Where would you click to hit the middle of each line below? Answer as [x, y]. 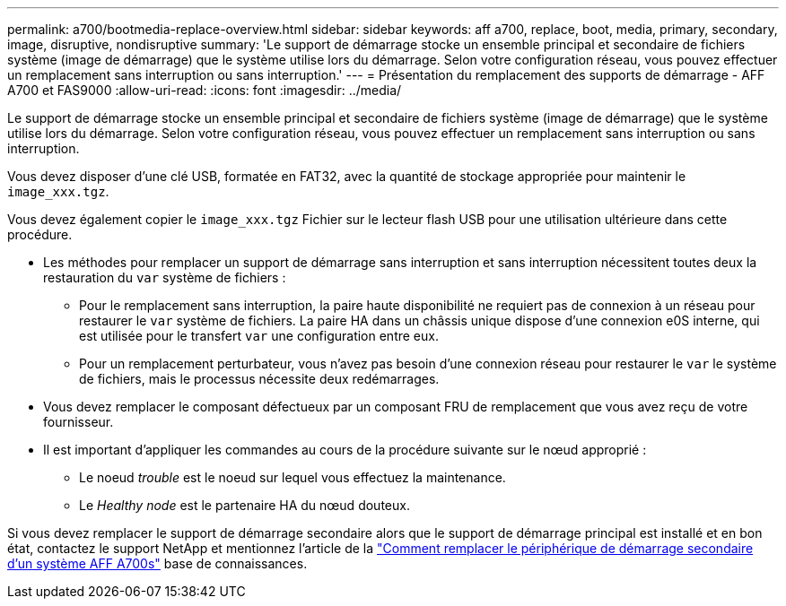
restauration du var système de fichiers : [165, 277]
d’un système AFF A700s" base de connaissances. [157, 563]
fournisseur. [79, 422]
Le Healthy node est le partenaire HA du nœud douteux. [245, 505]
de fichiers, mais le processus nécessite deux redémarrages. [259, 379]
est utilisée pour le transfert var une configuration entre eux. [259, 336]
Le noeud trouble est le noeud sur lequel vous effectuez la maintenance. [293, 477]
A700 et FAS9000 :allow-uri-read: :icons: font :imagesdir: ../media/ [205, 90]
